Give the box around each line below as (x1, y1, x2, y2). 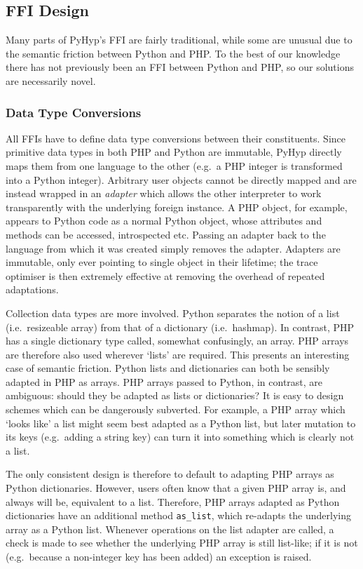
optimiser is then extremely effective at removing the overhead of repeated (6, 268, 325, 283)
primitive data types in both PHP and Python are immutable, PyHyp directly (6, 145, 342, 159)
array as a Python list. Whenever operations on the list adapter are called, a (6, 521, 334, 536)
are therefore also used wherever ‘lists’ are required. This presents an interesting (6, 347, 350, 361)
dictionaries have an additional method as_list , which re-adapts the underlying (6, 508, 352, 523)
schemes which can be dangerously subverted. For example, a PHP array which (6, 402, 345, 417)
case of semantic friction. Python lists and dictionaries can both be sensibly (6, 361, 330, 375)
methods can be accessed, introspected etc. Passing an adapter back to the (6, 227, 326, 241)
